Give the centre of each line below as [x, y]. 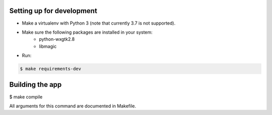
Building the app [36, 85]
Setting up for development [53, 11]
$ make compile [26, 97]
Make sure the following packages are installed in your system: [87, 32]
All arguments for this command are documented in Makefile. [73, 106]
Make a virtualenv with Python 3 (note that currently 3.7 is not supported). [99, 23]
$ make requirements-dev [51, 69]
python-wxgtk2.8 [57, 39]
